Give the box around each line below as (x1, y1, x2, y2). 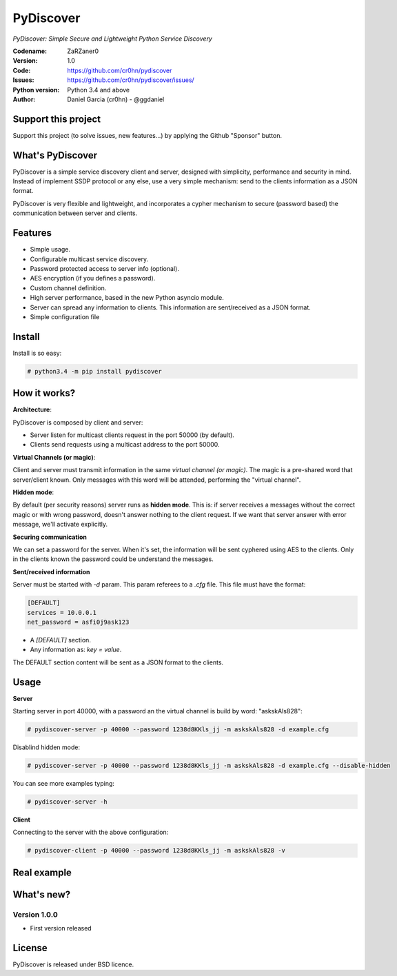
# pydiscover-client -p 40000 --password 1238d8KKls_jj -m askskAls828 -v (27, 846, 286, 855)
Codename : (12, 47, 48, 55)
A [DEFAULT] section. (30, 636, 91, 644)
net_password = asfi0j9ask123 (27, 618, 130, 626)
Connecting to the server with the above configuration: (12, 828, 169, 837)
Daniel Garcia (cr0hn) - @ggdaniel (67, 95, 165, 103)
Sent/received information (12, 567, 90, 576)
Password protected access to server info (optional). (30, 264, 179, 272)
